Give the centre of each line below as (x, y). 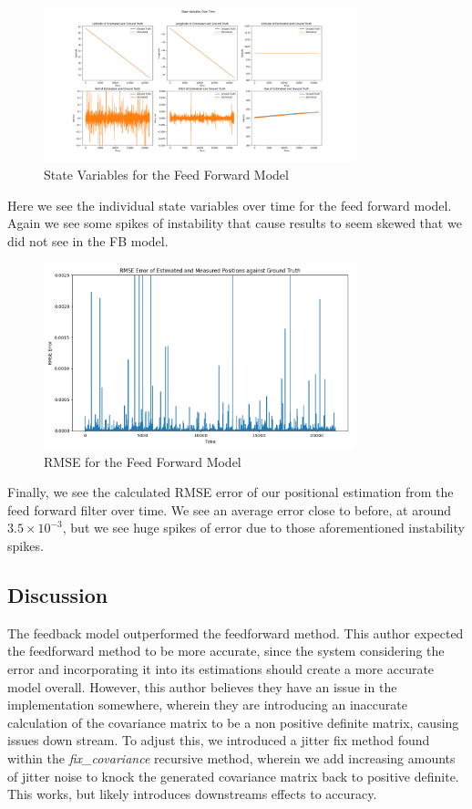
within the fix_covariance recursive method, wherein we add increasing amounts (231, 757)
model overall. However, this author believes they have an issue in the (202, 686)
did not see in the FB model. (88, 240)
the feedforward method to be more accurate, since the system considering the (226, 651)
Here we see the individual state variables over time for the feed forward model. (230, 205)
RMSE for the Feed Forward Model (143, 461)
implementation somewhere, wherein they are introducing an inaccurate (207, 705)
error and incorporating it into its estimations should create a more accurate (221, 669)
